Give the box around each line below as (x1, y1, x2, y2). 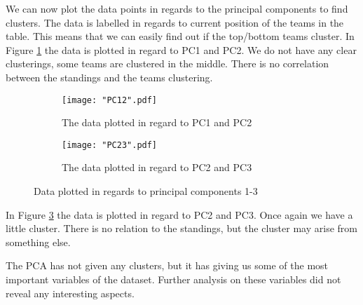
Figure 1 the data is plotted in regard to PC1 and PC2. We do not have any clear (6, 42, 357, 57)
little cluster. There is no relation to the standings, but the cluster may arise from (6, 221, 357, 236)
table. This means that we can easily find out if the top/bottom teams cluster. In (6, 29, 355, 43)
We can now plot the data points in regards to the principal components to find (6, 1, 348, 15)
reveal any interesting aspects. (6, 285, 135, 300)
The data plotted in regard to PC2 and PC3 (62, 160, 252, 175)
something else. (6, 234, 71, 249)
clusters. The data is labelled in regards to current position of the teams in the (6, 15, 344, 29)
